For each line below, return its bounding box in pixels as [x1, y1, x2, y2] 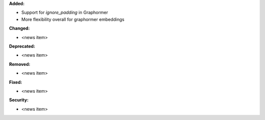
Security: [9, 97, 29, 103]
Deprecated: [9, 43, 35, 49]
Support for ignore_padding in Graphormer [21, 10, 108, 16]
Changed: [9, 25, 30, 31]
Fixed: [9, 79, 22, 85]
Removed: [9, 61, 30, 67]
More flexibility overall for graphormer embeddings [21, 16, 125, 22]
